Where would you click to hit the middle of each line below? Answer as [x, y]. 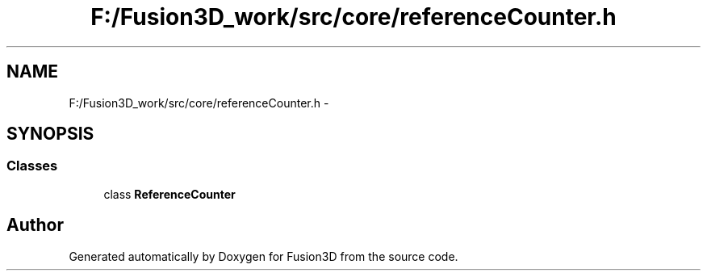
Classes [32, 166]
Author [35, 225]
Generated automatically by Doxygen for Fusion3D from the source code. [264, 256]
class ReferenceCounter [169, 194]
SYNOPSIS [50, 134]
